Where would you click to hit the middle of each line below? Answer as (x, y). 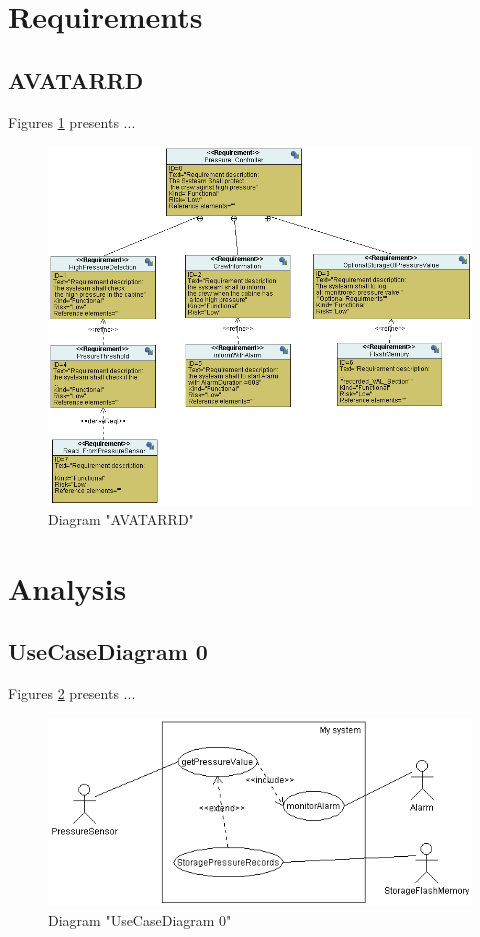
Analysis (67, 587)
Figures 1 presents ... (72, 121)
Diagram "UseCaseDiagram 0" (140, 919)
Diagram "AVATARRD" (121, 518)
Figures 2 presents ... (72, 693)
